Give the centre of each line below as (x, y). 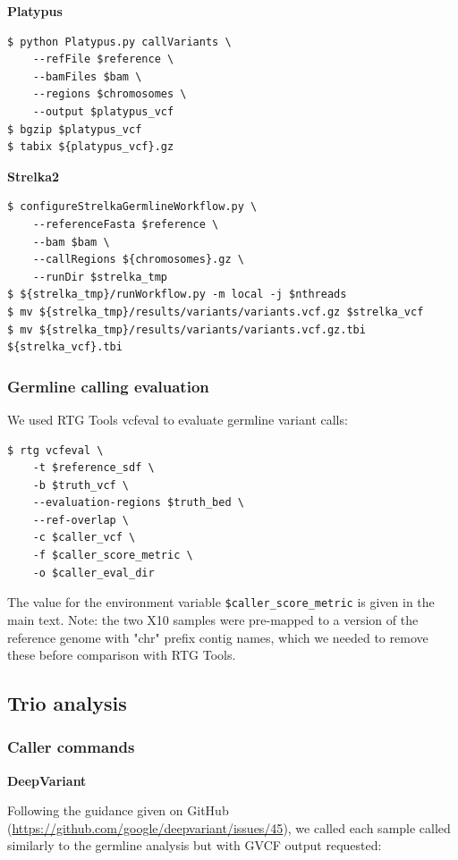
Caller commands (71, 747)
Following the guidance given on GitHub (118, 810)
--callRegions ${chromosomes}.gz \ (138, 260)
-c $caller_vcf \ (84, 538)
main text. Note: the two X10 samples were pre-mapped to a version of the (213, 619)
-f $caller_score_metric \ (113, 556)
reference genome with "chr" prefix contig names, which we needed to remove (218, 637)
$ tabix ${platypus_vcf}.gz (91, 147)
